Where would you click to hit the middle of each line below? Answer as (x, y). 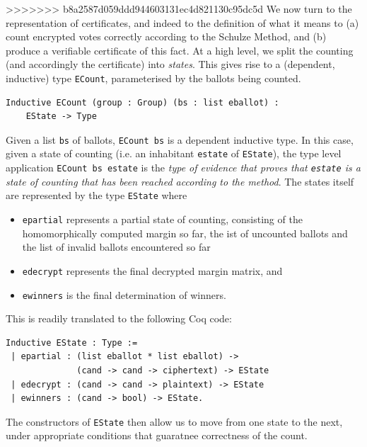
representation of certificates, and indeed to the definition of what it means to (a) (182, 22)
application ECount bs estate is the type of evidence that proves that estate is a (183, 168)
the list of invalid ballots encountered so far (116, 247)
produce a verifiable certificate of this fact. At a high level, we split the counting (180, 50)
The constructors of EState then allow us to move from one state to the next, (174, 421)
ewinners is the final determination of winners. (124, 294)
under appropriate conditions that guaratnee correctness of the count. (157, 435)
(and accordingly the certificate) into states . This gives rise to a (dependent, (170, 64)
